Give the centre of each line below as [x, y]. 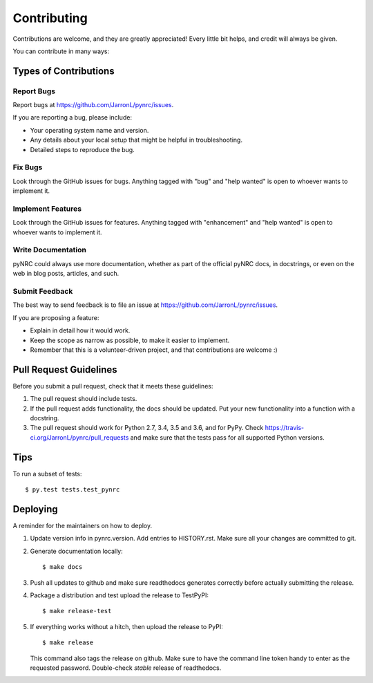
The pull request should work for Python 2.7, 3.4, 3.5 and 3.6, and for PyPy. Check [147, 428]
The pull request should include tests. [84, 399]
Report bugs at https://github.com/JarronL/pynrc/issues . [93, 105]
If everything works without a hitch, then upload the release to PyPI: [127, 626]
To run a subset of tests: [47, 474]
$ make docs [63, 567]
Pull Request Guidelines [65, 369]
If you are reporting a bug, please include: [73, 118]
